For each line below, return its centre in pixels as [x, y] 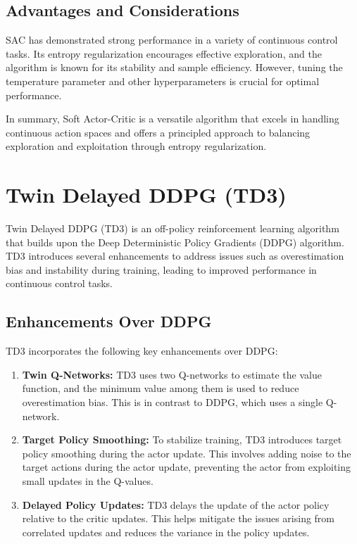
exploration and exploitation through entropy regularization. [136, 146]
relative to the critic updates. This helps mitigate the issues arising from [178, 518]
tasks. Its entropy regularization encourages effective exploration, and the [164, 53]
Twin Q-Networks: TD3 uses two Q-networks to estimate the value [172, 374]
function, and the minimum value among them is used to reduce [161, 388]
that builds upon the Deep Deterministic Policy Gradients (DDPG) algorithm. [175, 242]
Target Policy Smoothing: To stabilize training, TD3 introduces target [182, 439]
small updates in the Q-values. [88, 481]
